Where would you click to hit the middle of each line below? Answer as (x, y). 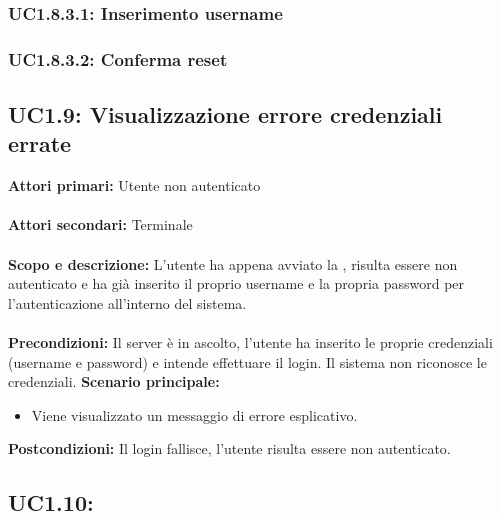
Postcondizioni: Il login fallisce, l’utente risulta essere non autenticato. (229, 448)
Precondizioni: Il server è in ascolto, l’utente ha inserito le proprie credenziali (250, 342)
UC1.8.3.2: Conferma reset (118, 58)
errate (40, 143)
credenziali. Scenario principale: (114, 381)
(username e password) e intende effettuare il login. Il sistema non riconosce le (247, 361)
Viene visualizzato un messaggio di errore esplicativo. (194, 414)
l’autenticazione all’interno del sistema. (127, 302)
